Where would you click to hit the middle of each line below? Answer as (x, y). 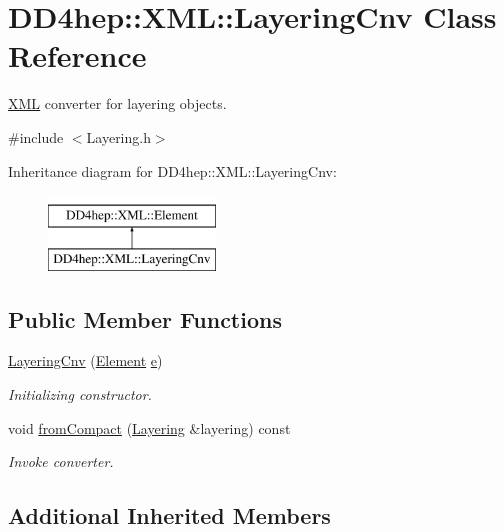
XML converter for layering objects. (117, 103)
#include (36, 136)
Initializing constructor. (80, 394)
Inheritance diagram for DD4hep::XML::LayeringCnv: (172, 170)
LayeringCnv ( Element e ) (85, 360)
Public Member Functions (145, 318)
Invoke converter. (61, 461)
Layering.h (118, 136)
